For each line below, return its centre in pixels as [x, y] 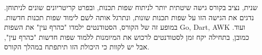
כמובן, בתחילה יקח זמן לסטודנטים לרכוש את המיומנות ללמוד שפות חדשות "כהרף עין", [127, 37]
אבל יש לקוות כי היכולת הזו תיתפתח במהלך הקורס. [77, 47]
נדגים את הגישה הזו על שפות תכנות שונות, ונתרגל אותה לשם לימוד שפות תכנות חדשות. [129, 17]
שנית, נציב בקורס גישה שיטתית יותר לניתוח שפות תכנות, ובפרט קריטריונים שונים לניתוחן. [131, 7]
